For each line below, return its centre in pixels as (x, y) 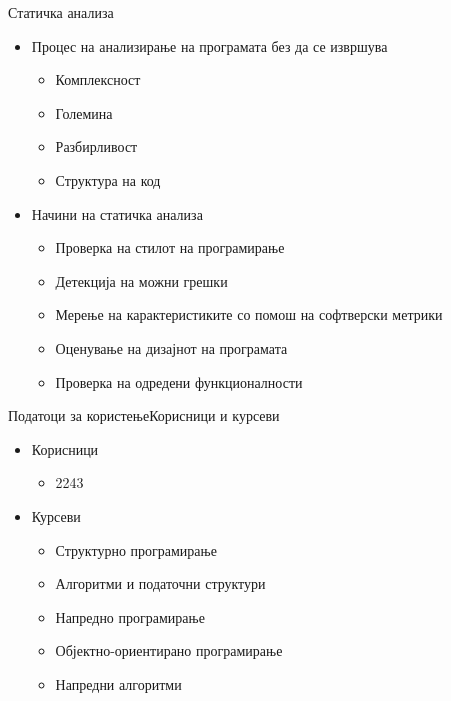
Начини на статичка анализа (117, 213)
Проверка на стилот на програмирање (170, 247)
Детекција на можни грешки (141, 280)
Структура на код (108, 179)
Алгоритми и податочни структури (160, 583)
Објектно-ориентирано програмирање (169, 650)
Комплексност (98, 79)
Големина (84, 112)
